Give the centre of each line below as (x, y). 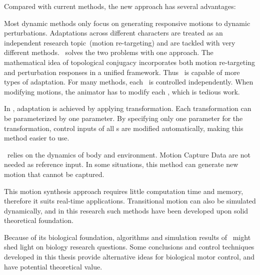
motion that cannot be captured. (54, 174)
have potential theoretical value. (53, 266)
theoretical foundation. (39, 220)
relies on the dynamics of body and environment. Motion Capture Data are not (129, 154)
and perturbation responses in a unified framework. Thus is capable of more (122, 72)
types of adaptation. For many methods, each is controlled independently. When (129, 82)
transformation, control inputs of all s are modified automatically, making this (124, 128)
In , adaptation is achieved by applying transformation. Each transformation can (128, 108)
